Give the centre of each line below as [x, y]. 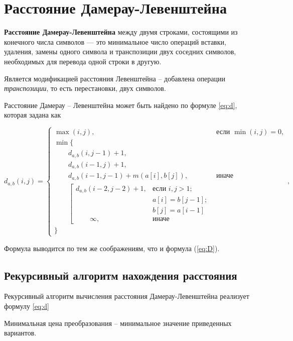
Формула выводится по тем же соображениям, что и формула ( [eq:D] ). [112, 248]
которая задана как [33, 115]
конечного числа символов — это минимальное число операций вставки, [115, 41]
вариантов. [20, 333]
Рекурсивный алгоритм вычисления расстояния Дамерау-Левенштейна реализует [127, 296]
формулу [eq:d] [27, 306]
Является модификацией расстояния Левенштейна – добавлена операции [115, 78]
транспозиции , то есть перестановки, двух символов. [85, 88]
